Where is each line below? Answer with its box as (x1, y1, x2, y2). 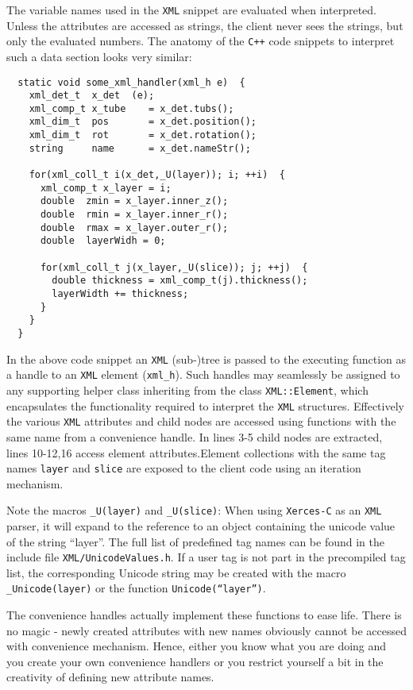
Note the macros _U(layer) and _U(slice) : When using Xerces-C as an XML (6, 502, 382, 518)
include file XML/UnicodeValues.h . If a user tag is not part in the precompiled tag (6, 549, 406, 565)
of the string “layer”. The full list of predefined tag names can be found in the (6, 533, 384, 549)
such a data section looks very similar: (6, 48, 192, 64)
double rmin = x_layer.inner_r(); (40, 209, 229, 221)
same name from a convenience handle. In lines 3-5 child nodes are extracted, (6, 428, 383, 445)
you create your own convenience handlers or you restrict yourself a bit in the (6, 653, 384, 669)
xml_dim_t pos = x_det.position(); (29, 116, 257, 128)
